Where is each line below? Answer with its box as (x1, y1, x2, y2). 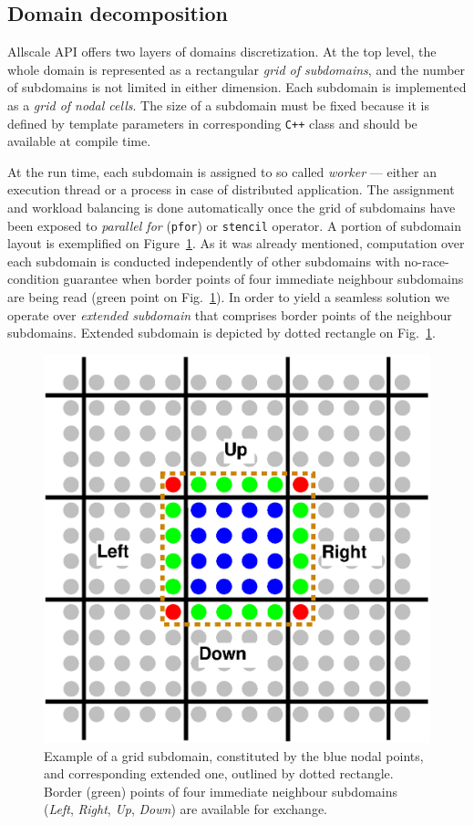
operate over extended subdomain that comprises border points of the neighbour (7, 305, 452, 324)
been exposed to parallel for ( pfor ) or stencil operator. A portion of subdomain (7, 215, 462, 235)
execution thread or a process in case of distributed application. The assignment (7, 180, 455, 199)
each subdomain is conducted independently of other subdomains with (7, 251, 400, 270)
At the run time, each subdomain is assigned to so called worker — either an (7, 162, 437, 181)
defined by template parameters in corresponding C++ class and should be (7, 113, 417, 132)
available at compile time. (7, 131, 151, 151)
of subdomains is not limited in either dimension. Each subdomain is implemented (7, 78, 467, 97)
